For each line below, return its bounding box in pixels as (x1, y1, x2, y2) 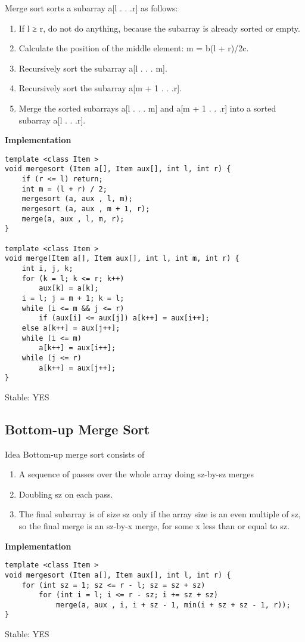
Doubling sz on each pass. (18, 487, 113, 500)
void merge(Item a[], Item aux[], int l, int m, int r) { (5, 254, 239, 263)
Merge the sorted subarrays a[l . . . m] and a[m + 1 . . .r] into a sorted (18, 101, 276, 114)
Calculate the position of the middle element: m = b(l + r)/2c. (18, 42, 249, 54)
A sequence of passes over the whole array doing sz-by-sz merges (18, 468, 254, 480)
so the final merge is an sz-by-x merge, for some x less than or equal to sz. (18, 520, 290, 532)
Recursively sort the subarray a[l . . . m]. (18, 61, 167, 74)
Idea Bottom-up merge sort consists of (5, 447, 145, 460)
